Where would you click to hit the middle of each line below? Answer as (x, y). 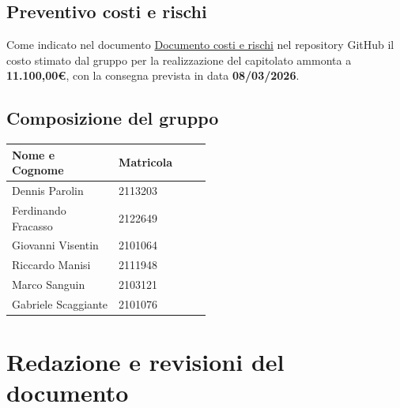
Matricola (146, 162)
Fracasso (32, 225)
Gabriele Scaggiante (60, 303)
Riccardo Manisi (51, 265)
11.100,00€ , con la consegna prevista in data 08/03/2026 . (153, 75)
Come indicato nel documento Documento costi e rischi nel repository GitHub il (200, 45)
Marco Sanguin (49, 284)
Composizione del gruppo (113, 118)
